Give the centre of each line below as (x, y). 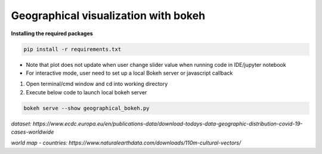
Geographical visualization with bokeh (108, 16)
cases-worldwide (32, 132)
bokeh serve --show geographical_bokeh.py (86, 108)
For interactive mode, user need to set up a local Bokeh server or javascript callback (129, 73)
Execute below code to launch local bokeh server (86, 92)
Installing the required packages (52, 33)
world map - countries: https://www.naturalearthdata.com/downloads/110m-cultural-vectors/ (126, 143)
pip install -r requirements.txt (72, 49)
